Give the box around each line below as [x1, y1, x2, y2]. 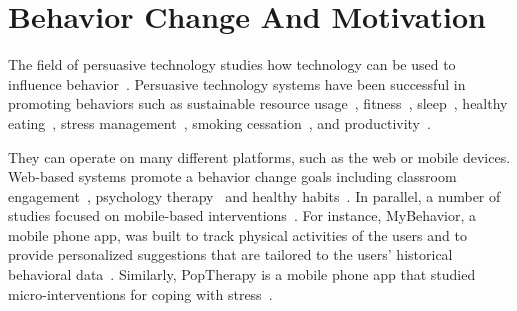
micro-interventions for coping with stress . [8, 283, 273, 304]
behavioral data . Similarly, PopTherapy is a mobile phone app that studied [8, 264, 476, 285]
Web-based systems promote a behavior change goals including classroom [8, 166, 457, 187]
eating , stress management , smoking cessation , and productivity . [8, 112, 431, 133]
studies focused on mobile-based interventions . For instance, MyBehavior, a [8, 205, 477, 226]
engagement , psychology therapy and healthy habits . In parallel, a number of [8, 185, 501, 206]
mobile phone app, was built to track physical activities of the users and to [8, 224, 467, 245]
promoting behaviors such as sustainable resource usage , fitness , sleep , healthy [8, 93, 508, 114]
